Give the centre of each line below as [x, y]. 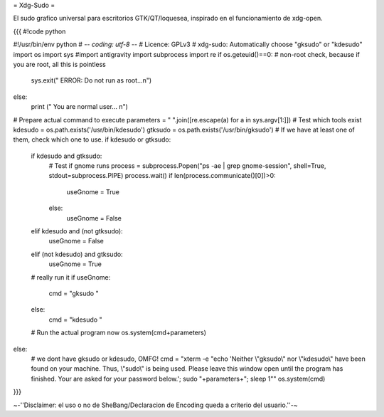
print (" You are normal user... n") [79, 107]
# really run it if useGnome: [71, 277]
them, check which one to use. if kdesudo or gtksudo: [92, 139]
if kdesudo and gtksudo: [66, 156]
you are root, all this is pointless [59, 64]
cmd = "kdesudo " [75, 320]
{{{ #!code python [39, 31]
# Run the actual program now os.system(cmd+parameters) [118, 333]
